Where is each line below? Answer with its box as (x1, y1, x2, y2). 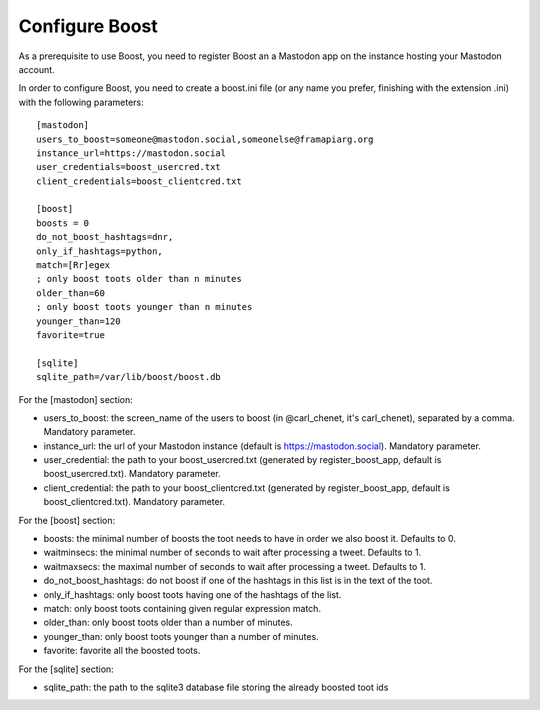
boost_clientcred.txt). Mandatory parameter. (43, 496, 225, 508)
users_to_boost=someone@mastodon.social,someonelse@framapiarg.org (36, 133, 374, 145)
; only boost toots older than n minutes (36, 273, 242, 285)
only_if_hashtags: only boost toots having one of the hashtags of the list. (43, 588, 342, 600)
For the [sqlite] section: (18, 663, 114, 675)
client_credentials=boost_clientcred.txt (36, 175, 242, 187)
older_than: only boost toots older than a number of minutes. (43, 616, 294, 629)
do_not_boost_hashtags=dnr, (36, 231, 174, 243)
